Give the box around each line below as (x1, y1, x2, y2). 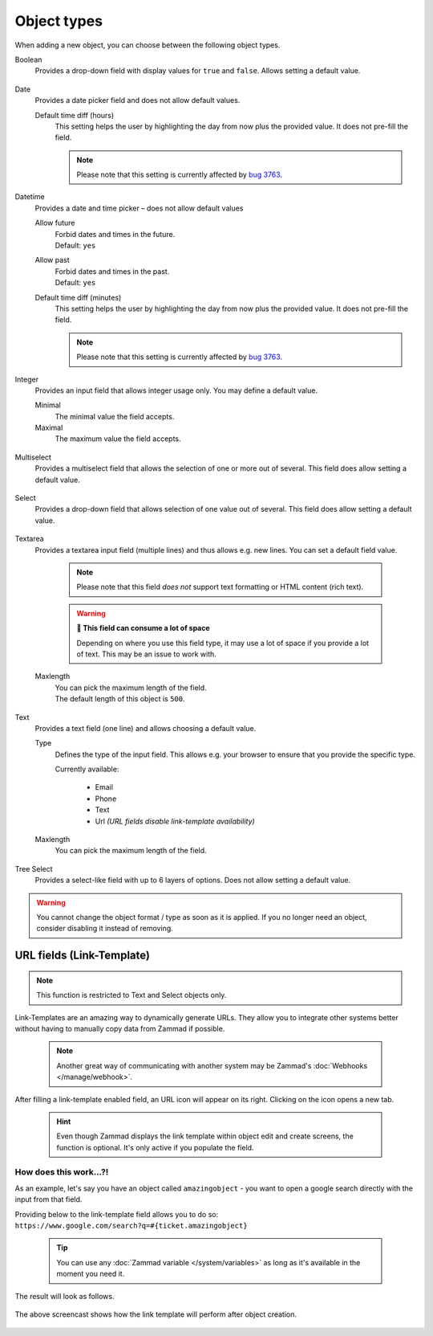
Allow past (34, 255, 70, 265)
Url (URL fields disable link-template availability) (95, 816, 256, 826)
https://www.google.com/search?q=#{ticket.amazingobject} (14, 1221, 248, 1230)
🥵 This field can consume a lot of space (76, 623, 210, 633)
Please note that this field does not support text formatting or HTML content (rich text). (76, 582, 364, 592)
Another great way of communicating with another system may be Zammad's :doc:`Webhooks (56, 1060, 368, 1070)
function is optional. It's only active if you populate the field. (56, 1142, 254, 1152)
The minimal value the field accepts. (55, 411, 175, 421)
